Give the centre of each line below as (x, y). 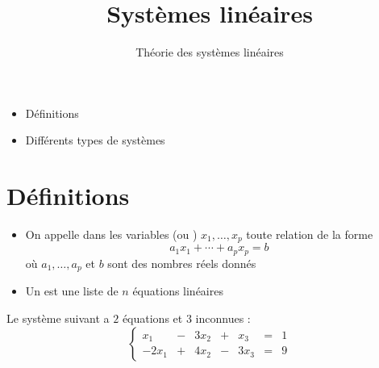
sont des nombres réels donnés (182, 263)
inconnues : (223, 318)
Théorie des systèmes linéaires (210, 52)
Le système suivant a (58, 318)
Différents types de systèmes (95, 140)
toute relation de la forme (310, 234)
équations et (152, 318)
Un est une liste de (72, 291)
